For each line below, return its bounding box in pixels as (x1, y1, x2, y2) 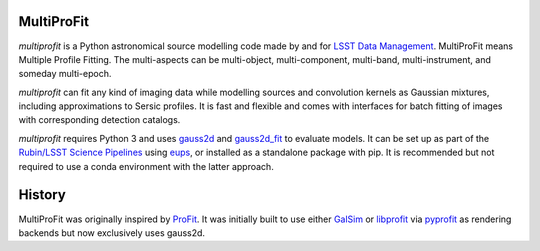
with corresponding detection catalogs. (18, 114, 181, 126)
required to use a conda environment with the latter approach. (18, 160, 274, 172)
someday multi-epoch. (18, 68, 112, 80)
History (18, 186, 67, 204)
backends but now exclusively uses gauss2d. (18, 226, 205, 239)
